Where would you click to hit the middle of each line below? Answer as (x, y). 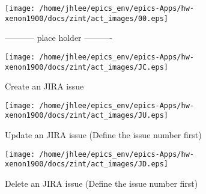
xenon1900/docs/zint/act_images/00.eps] (87, 18)
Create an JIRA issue (44, 86)
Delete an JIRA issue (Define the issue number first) (101, 183)
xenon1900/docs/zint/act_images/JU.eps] (87, 116)
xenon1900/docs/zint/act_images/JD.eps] (87, 164)
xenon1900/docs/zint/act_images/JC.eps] (87, 67)
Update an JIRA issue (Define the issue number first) (103, 135)
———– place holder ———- (59, 38)
